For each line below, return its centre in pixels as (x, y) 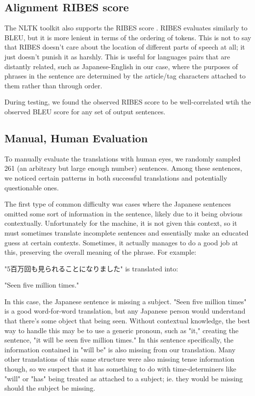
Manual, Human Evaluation (76, 138)
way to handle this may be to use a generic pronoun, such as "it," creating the (122, 330)
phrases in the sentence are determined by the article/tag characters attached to (125, 76)
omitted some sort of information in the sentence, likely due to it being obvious (124, 213)
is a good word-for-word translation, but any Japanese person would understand (125, 311)
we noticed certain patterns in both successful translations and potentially (116, 177)
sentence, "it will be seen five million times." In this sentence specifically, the (119, 340)
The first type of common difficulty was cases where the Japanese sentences (118, 204)
